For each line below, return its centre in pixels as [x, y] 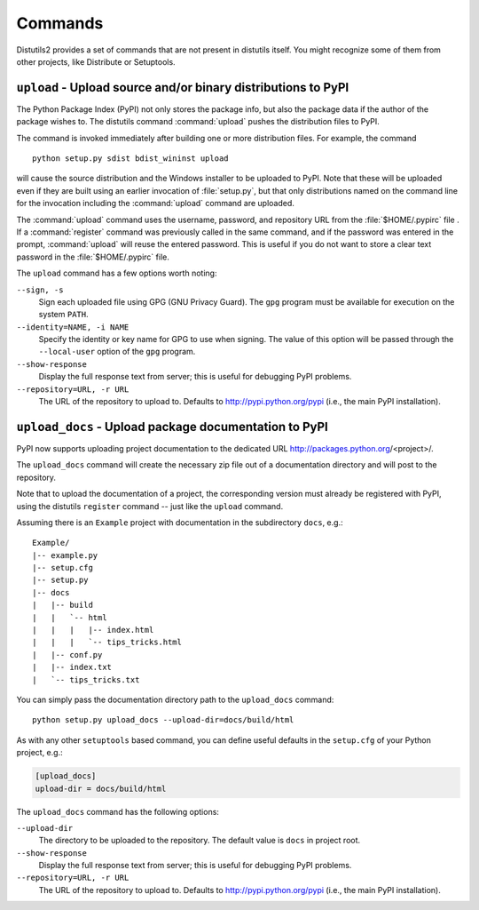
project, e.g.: [39, 753]
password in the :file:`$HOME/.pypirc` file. [93, 257]
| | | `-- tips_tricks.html [107, 643]
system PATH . [63, 315]
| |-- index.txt [72, 667]
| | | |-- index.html [93, 630]
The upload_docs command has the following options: [118, 811]
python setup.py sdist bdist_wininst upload [131, 159]
